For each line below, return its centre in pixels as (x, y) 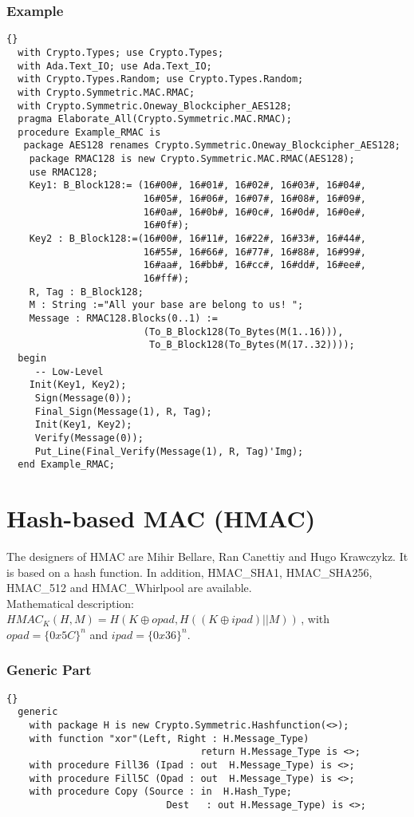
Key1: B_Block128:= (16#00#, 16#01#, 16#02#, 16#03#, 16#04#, (198, 186)
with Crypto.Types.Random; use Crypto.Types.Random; (161, 79)
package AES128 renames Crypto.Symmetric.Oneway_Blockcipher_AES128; (212, 146)
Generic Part (49, 670)
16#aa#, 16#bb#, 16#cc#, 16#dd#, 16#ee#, (255, 265)
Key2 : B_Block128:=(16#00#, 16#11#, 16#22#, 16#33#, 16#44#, (198, 239)
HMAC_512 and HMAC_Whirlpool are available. (129, 588)
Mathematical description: (70, 603)
